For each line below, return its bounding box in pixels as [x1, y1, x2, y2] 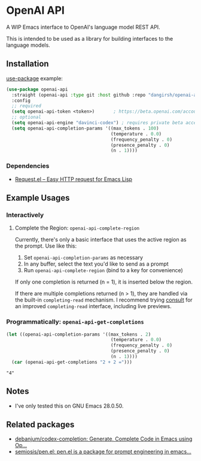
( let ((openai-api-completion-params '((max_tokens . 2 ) [6, 331, 151, 338]
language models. [6, 41, 51, 49]
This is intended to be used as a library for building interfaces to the [6, 35, 173, 42]
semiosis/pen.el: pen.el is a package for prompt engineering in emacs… [14, 448, 191, 456]
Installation [6, 59, 49, 69]
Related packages [6, 419, 75, 429]
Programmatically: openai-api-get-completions [6, 318, 145, 326]
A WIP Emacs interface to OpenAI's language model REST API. [6, 23, 160, 31]
